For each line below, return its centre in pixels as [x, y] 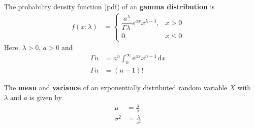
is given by [46, 97]
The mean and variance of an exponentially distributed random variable [116, 88]
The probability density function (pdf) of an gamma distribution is [109, 6]
